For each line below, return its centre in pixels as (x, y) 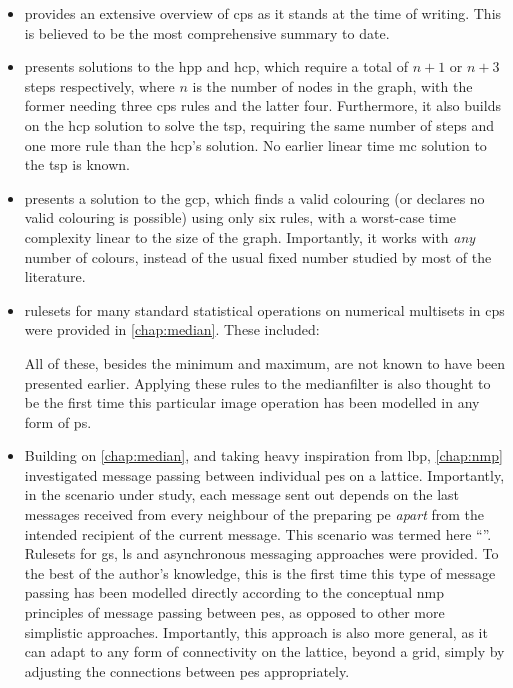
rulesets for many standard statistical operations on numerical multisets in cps (264, 309)
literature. (55, 276)
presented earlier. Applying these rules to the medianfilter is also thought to (257, 382)
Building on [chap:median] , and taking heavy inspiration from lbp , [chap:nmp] (263, 455)
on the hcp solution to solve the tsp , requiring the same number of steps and (259, 124)
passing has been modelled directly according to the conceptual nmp (234, 592)
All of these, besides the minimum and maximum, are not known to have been (264, 362)
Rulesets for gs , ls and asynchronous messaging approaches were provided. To (261, 553)
